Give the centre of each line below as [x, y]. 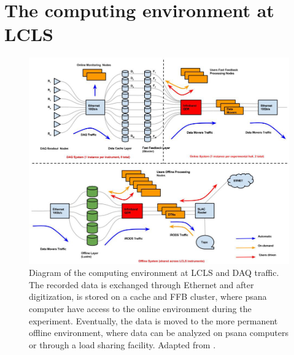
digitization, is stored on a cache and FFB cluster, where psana [148, 296]
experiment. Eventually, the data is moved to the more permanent [153, 320]
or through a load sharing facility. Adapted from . [122, 344]
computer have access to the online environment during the [140, 308]
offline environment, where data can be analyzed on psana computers [159, 333]
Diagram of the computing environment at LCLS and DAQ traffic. [154, 273]
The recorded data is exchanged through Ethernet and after [141, 284]
